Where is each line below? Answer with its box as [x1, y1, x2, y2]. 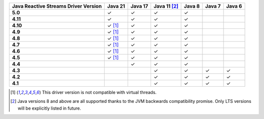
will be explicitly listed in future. [18, 105, 82, 111]
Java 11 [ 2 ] [154, 3, 178, 9]
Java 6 [226, 3, 242, 9]
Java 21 [107, 3, 125, 9]
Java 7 [205, 3, 221, 9]
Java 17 [130, 3, 149, 9]
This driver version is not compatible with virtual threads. [42, 90, 157, 95]
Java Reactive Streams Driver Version [12, 3, 102, 9]
